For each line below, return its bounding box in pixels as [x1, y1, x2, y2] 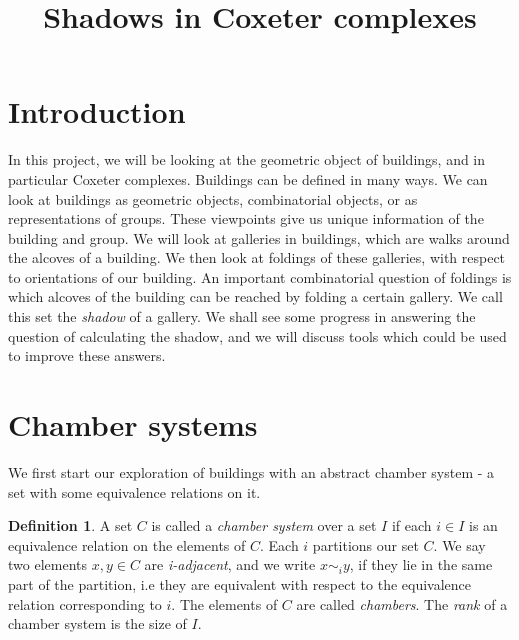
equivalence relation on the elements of [8, 534, 246, 555]
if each [391, 515, 432, 536]
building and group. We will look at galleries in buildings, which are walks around [8, 227, 510, 248]
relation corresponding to [8, 593, 162, 614]
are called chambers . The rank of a [296, 593, 508, 614]
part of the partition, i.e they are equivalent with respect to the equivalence [8, 573, 472, 594]
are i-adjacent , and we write [144, 554, 316, 575]
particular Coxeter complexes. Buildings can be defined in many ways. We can [8, 168, 488, 189]
